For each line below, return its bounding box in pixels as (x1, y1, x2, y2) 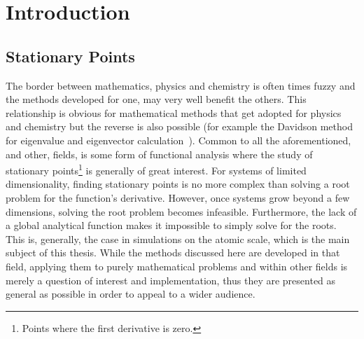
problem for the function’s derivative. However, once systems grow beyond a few (6, 190, 350, 205)
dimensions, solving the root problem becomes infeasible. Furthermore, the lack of (6, 204, 357, 219)
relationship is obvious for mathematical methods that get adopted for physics (6, 105, 342, 120)
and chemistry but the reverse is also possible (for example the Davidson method (6, 119, 353, 134)
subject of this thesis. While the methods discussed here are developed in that (6, 245, 340, 260)
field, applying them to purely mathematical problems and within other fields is (6, 258, 348, 273)
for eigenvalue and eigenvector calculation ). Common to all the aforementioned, (6, 132, 351, 147)
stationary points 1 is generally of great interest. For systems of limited (6, 161, 307, 177)
